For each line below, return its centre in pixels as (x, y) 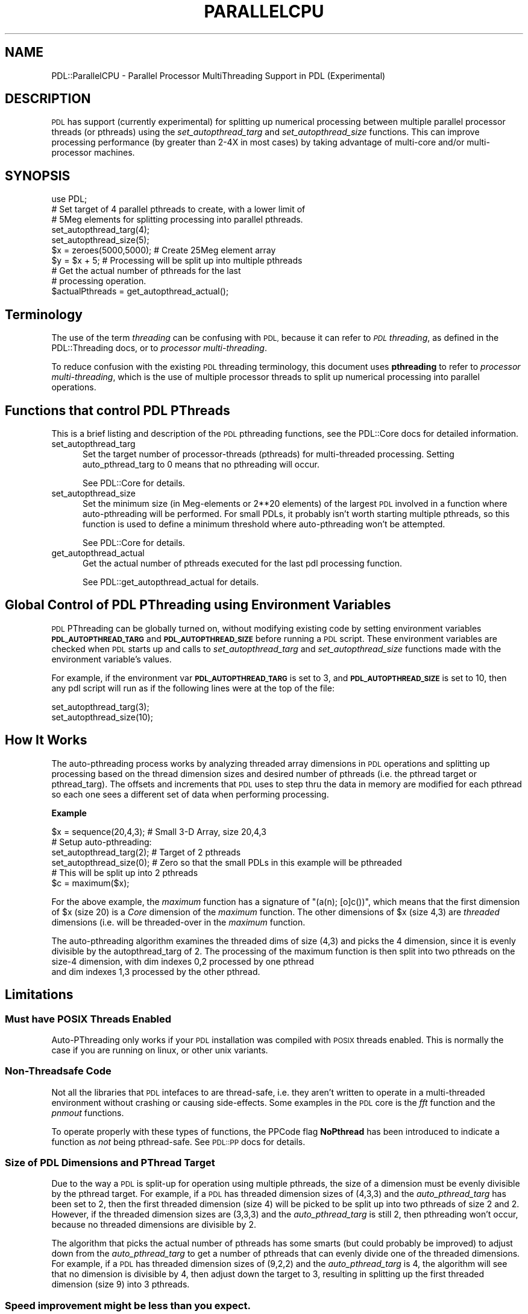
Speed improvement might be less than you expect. (128, 1305)
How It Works (46, 740)
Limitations (39, 995)
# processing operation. (99, 281)
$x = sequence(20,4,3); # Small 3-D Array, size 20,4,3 (159, 831)
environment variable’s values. (112, 659)
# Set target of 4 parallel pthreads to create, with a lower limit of (178, 209)
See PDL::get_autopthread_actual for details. (171, 582)
